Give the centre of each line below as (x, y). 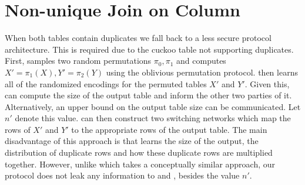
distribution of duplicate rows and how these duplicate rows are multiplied (139, 153)
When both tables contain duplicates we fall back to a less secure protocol (138, 38)
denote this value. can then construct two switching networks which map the (153, 118)
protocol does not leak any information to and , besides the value (122, 175)
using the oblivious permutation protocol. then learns (202, 72)
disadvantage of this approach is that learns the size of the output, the (132, 141)
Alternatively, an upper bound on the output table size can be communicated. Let (153, 106)
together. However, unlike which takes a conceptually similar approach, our (140, 164)
